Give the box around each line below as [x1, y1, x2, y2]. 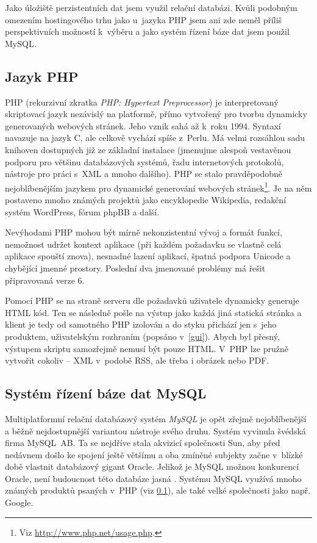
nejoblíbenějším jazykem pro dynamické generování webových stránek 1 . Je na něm [5, 179, 312, 194]
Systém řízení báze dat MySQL [5, 384, 207, 403]
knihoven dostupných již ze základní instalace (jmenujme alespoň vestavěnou [5, 143, 291, 156]
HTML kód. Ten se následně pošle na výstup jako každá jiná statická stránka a [5, 306, 302, 318]
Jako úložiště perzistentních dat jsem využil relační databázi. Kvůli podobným [5, 1, 297, 13]
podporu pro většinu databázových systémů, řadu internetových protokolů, [5, 155, 284, 168]
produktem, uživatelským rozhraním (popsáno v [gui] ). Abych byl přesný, [5, 329, 280, 342]
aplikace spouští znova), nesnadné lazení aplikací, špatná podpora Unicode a [5, 250, 291, 262]
